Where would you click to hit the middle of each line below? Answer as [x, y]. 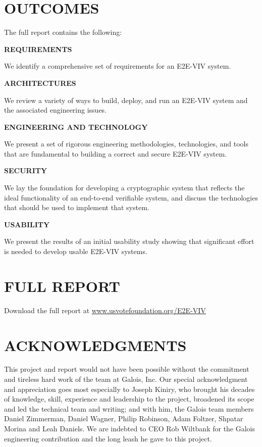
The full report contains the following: [63, 32]
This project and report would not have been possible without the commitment [127, 369]
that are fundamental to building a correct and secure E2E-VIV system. [115, 153]
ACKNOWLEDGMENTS [95, 345]
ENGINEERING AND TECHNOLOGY [76, 127]
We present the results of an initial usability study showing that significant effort [129, 241]
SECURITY [26, 170]
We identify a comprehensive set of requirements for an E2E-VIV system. [118, 66]
